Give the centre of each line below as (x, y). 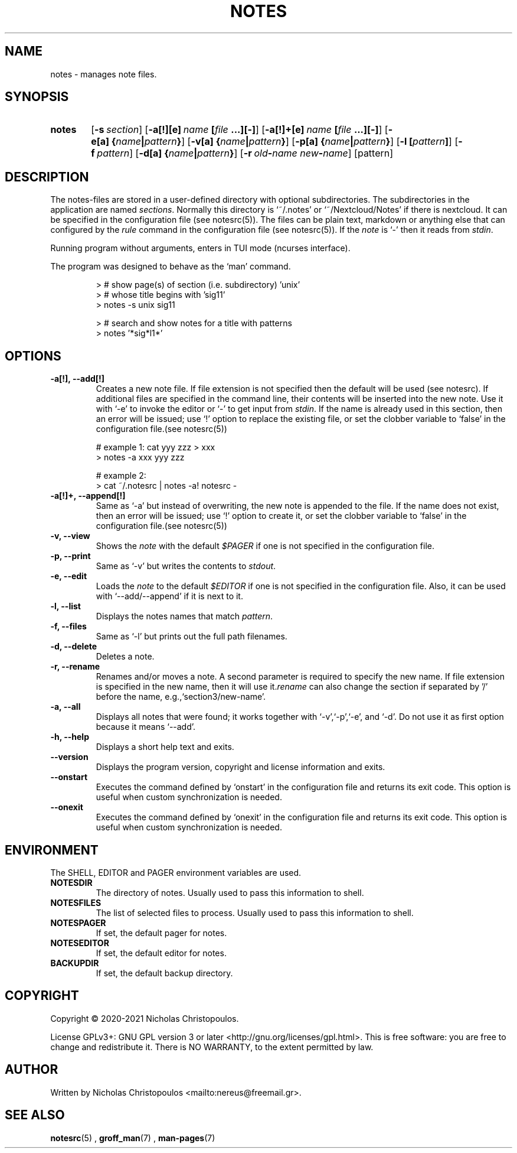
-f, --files (68, 626)
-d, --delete (74, 647)
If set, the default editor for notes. (161, 953)
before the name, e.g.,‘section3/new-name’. (181, 697)
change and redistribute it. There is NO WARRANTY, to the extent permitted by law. (212, 1047)
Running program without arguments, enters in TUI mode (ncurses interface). (200, 248)
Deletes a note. (125, 657)
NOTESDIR (71, 882)
